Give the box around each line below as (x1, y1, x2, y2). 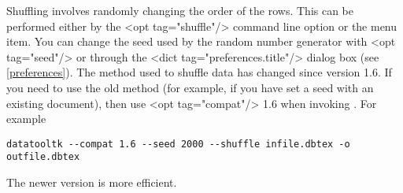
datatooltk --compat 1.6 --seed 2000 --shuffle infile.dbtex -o (6, 138, 350, 150)
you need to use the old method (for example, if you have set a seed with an (6, 79, 374, 95)
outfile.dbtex (6, 151, 80, 163)
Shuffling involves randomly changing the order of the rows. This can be (6, 2, 354, 18)
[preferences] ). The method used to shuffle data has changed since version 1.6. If (6, 64, 392, 80)
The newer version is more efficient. (6, 174, 177, 191)
